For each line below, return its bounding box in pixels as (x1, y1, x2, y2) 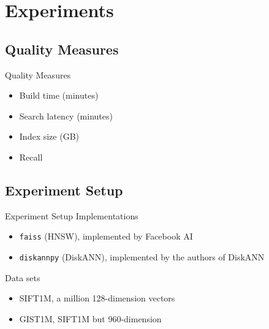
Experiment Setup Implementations (5, 209, 138, 222)
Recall (19, 150, 43, 163)
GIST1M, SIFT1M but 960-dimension (19, 312, 162, 325)
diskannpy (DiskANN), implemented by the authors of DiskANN (19, 251, 265, 263)
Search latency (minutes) (19, 109, 113, 122)
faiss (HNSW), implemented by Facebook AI (19, 230, 193, 243)
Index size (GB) (19, 130, 79, 143)
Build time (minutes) (19, 89, 99, 102)
